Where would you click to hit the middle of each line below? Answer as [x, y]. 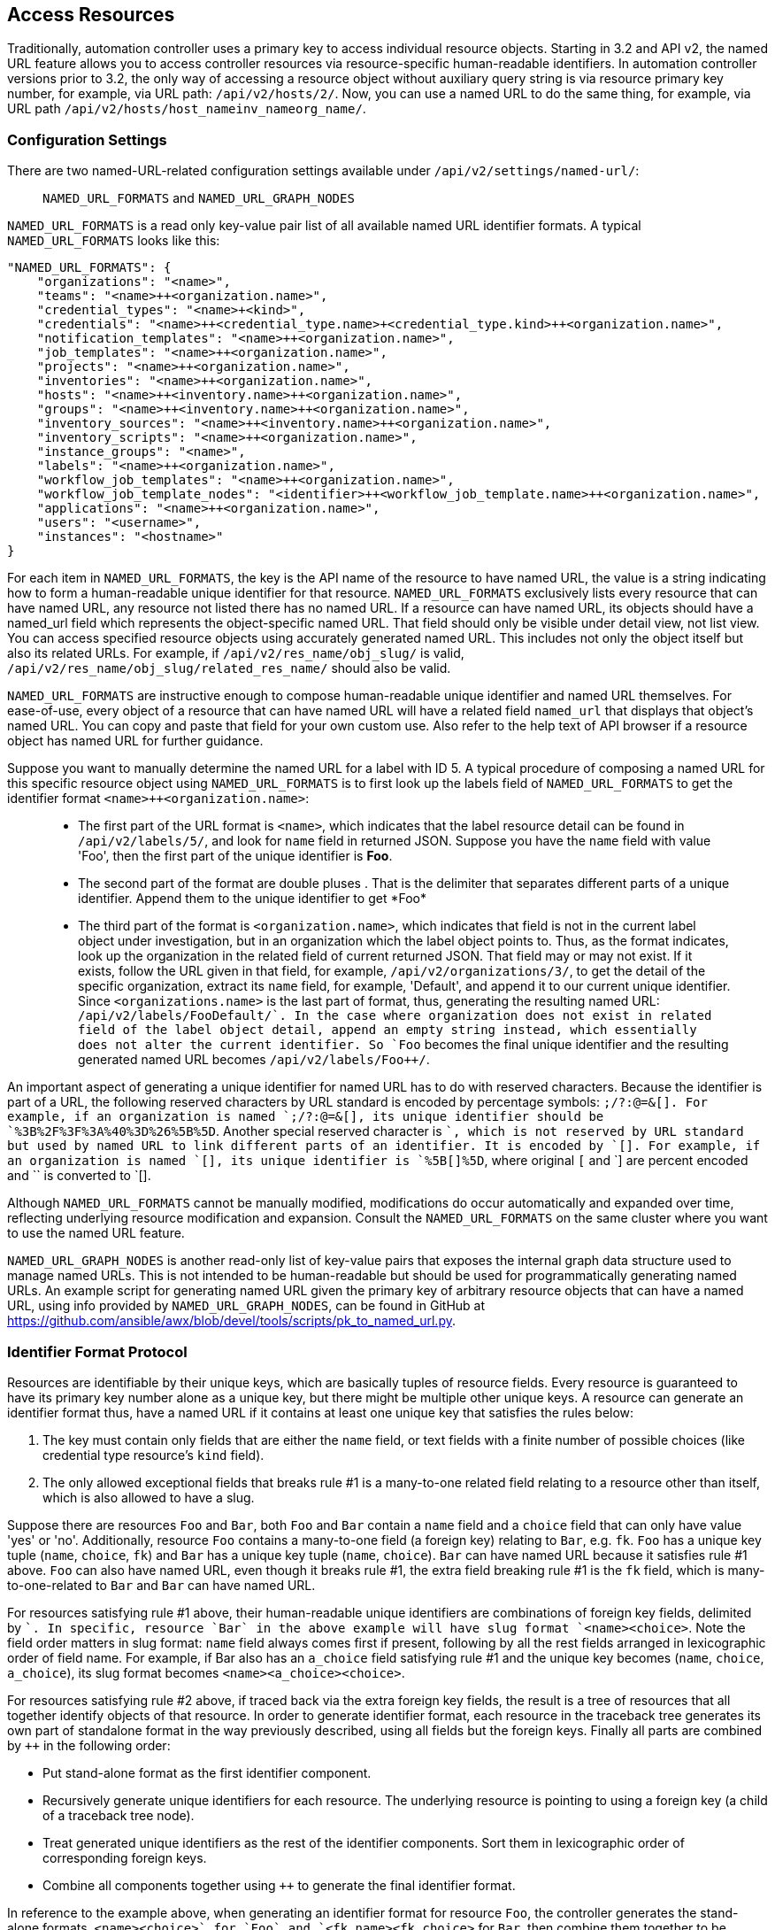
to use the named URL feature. [96, 1233]
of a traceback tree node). [119, 1815]
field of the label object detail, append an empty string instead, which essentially [387, 1030]
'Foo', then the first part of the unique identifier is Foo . [235, 856]
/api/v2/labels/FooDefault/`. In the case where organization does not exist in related [395, 1016]
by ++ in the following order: [89, 1745]
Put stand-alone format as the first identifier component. [207, 1772]
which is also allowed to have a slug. [149, 1497]
